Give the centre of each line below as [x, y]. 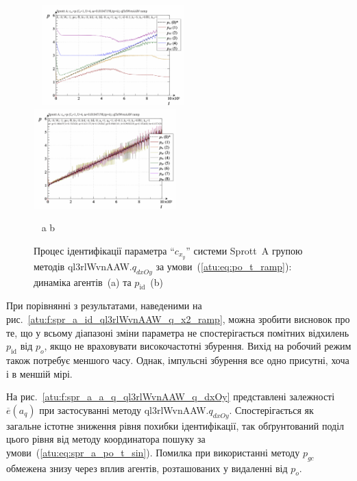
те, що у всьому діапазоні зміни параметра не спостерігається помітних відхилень [178, 332]
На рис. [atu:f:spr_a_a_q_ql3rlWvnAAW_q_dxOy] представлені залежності [171, 396]
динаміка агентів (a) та [83, 282]
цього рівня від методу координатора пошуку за [106, 439]
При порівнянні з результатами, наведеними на [104, 305]
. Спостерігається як [271, 409]
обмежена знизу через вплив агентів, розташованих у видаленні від [147, 468]
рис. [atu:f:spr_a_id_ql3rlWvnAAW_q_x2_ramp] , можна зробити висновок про [178, 319]
